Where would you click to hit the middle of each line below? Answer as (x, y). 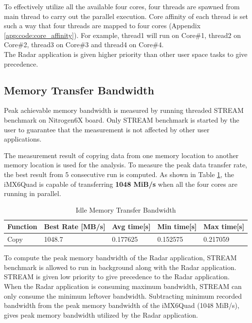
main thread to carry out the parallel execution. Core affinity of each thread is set (126, 16)
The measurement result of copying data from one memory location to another (121, 155)
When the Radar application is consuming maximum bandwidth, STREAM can (123, 286)
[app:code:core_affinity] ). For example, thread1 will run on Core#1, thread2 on (122, 35)
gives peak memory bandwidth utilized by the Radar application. (101, 314)
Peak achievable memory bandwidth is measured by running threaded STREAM (124, 110)
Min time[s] (177, 226)
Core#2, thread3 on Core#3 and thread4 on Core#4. (84, 45)
